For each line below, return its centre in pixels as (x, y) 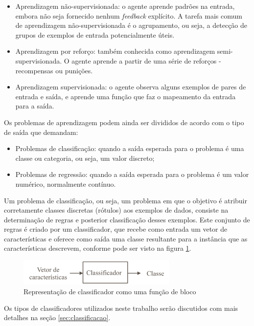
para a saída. (35, 106)
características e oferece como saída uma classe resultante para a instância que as (126, 238)
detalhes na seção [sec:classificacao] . (57, 317)
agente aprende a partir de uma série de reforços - (146, 60)
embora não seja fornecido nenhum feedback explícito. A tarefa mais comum (129, 15)
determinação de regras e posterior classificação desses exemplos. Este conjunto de (127, 219)
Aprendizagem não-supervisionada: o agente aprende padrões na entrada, (125, 6)
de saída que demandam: (41, 132)
